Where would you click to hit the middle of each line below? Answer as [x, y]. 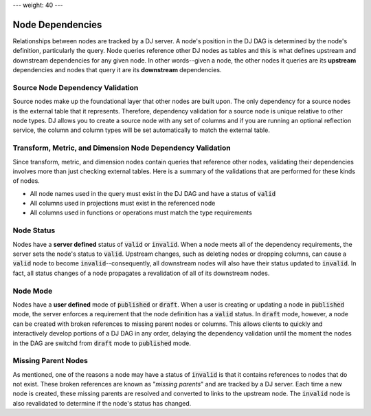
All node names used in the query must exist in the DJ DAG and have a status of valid [153, 193]
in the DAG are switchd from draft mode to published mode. [102, 343]
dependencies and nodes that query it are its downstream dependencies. [117, 70]
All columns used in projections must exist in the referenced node [123, 204]
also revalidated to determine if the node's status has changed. [102, 403]
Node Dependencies [57, 24]
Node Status [34, 230]
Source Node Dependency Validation [76, 87]
